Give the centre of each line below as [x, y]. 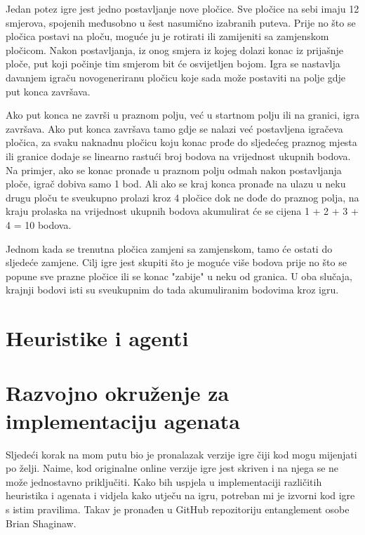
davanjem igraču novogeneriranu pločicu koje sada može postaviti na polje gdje [176, 77]
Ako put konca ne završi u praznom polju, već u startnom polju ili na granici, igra [182, 115]
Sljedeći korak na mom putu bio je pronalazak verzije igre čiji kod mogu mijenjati [181, 454]
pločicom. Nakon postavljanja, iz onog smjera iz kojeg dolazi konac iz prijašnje [174, 49]
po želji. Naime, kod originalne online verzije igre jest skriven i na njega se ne [172, 468]
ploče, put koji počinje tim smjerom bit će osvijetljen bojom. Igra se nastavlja [173, 64]
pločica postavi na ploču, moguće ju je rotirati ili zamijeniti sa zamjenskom [167, 36]
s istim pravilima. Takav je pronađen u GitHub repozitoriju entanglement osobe [178, 509]
